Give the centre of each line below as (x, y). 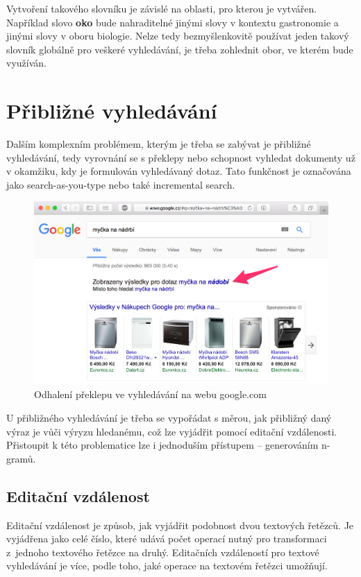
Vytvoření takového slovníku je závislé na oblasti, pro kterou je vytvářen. (162, 8)
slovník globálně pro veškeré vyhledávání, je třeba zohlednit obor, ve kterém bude (180, 49)
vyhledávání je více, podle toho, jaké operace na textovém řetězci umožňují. (167, 566)
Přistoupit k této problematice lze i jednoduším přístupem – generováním (162, 445)
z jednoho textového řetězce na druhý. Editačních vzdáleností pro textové (163, 552)
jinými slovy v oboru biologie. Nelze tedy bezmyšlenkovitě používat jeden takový (178, 36)
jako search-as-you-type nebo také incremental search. (121, 184)
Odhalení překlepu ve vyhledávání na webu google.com (150, 394)
